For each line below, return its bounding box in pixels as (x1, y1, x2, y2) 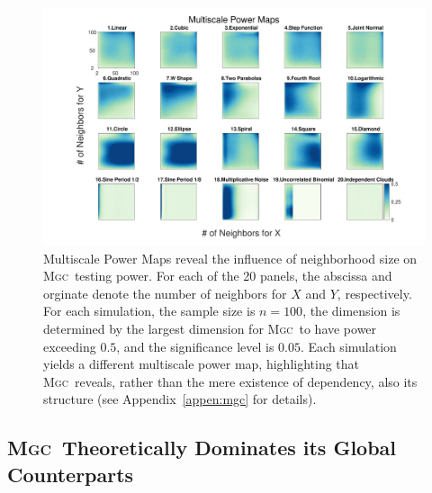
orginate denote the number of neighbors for (43, 283, 287, 302)
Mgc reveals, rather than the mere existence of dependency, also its (43, 372, 418, 390)
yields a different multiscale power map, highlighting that (43, 354, 360, 373)
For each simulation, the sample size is (43, 301, 256, 320)
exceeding (43, 336, 96, 355)
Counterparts (7, 460, 134, 488)
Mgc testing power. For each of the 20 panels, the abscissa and (43, 266, 392, 285)
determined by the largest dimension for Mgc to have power (43, 318, 377, 337)
